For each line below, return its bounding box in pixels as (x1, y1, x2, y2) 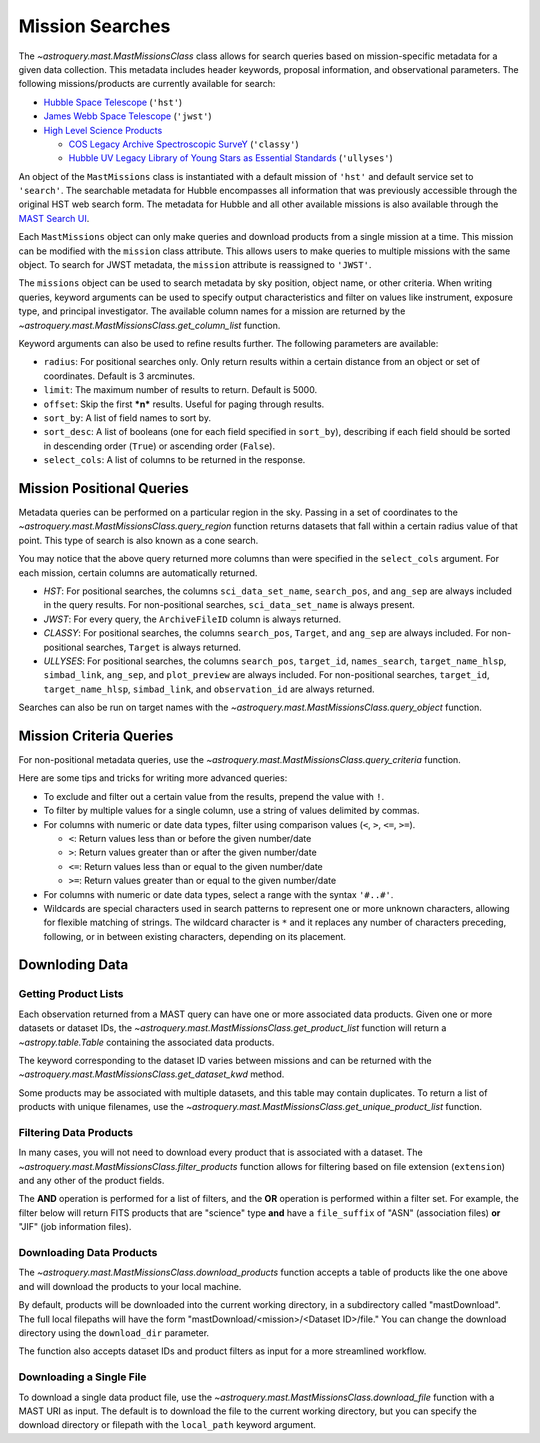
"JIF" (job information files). (18, 1221, 132, 1233)
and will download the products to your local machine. (18, 1280, 242, 1292)
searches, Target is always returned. (85, 641, 242, 653)
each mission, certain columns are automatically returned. (18, 566, 258, 579)
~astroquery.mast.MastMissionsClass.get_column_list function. (18, 319, 281, 331)
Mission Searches (18, 15, 171, 37)
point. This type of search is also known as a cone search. (18, 534, 259, 546)
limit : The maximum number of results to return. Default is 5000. (43, 384, 318, 396)
